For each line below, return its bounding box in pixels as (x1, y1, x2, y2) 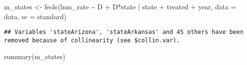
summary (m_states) (4, 51, 65, 61)
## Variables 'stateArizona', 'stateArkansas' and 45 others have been (4, 29, 244, 36)
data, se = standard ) (4, 11, 67, 21)
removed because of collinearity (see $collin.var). (4, 36, 180, 44)
